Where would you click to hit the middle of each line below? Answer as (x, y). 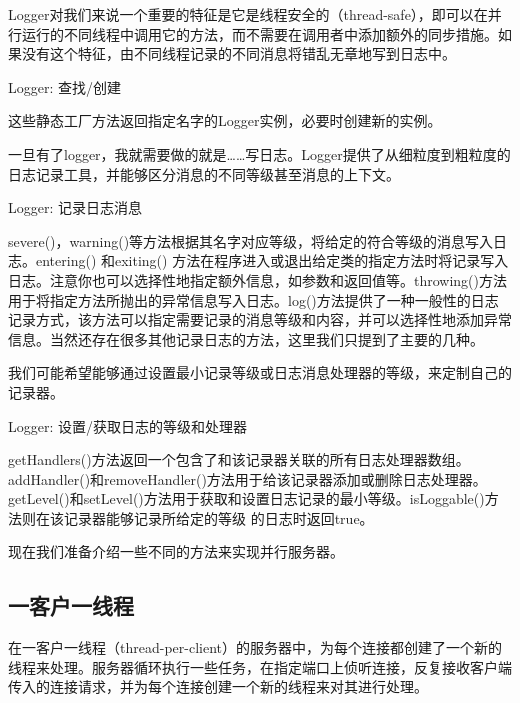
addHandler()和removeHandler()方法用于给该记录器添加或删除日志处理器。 (247, 478)
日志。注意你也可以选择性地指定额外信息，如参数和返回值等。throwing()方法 (257, 279)
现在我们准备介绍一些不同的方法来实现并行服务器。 (176, 551)
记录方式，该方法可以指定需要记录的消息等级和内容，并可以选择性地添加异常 (260, 319)
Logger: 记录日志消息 (75, 207)
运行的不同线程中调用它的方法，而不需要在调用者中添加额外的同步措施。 (259, 33)
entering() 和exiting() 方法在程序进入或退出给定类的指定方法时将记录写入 (272, 260)
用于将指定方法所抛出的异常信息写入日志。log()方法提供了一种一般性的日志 (253, 299)
